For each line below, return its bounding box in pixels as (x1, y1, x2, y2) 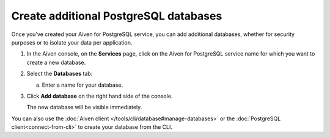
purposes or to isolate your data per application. (11, 38, 133, 46)
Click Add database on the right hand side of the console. (26, 92, 173, 100)
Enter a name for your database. (42, 81, 123, 89)
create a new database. (26, 59, 86, 66)
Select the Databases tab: (26, 70, 93, 78)
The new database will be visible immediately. (26, 104, 142, 111)
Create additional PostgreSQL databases (11, 9, 222, 23)
